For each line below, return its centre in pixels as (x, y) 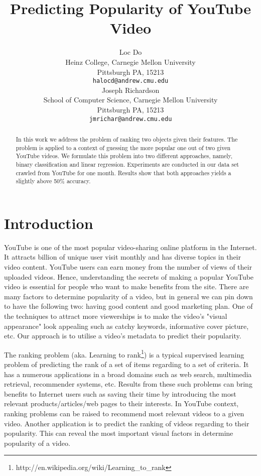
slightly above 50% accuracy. (53, 181)
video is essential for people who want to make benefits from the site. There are (126, 286)
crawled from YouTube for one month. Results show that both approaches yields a (123, 172)
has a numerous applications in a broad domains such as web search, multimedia (128, 374)
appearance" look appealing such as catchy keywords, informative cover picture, (126, 326)
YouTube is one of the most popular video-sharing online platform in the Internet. (130, 247)
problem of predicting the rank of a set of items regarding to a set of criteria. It (126, 364)
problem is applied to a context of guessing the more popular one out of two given (123, 147)
